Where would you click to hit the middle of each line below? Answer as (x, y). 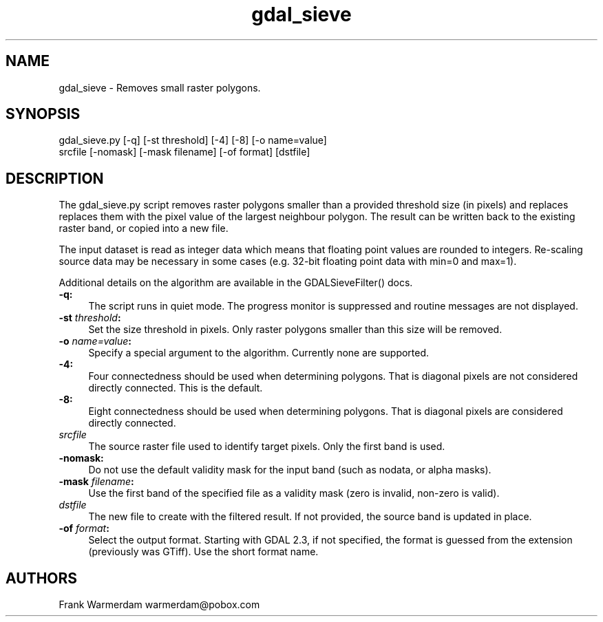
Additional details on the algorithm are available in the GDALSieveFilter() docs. (236, 283)
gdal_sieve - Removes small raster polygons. (160, 87)
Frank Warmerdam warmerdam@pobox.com (159, 605)
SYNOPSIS (43, 114)
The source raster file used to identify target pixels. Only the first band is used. (267, 447)
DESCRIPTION (55, 178)
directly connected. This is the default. (176, 388)
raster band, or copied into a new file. (144, 228)
